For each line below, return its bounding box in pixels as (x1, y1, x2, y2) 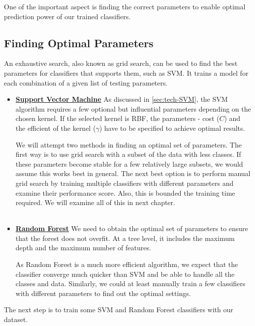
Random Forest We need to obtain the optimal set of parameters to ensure (15, 223, 248, 234)
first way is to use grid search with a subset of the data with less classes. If (15, 149, 241, 159)
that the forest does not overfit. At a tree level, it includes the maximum (15, 233, 235, 243)
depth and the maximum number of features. (15, 242, 151, 253)
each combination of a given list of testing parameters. (4, 77, 168, 88)
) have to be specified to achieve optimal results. (99, 122, 245, 133)
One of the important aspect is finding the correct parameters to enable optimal (4, 1, 246, 11)
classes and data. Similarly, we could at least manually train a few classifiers (15, 278, 246, 289)
